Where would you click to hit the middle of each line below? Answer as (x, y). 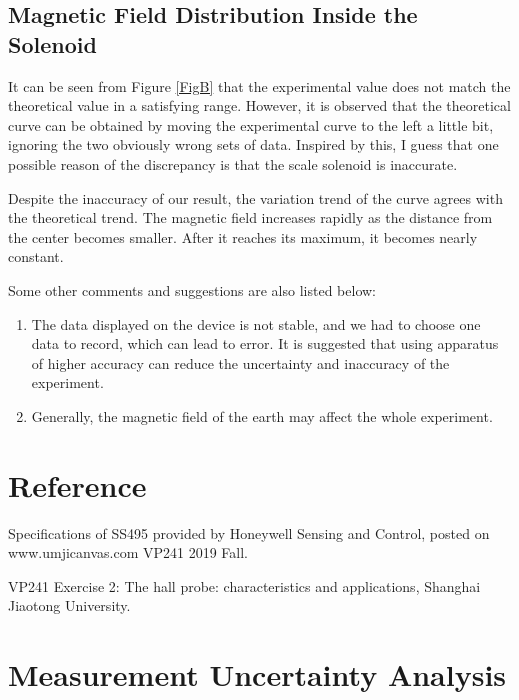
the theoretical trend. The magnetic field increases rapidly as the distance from (250, 217)
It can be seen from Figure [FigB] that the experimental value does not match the (259, 85)
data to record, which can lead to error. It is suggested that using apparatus (265, 343)
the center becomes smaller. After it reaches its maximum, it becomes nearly (243, 236)
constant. (36, 256)
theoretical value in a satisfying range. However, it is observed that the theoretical (259, 105)
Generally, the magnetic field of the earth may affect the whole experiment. (262, 415)
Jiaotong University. (69, 605)
